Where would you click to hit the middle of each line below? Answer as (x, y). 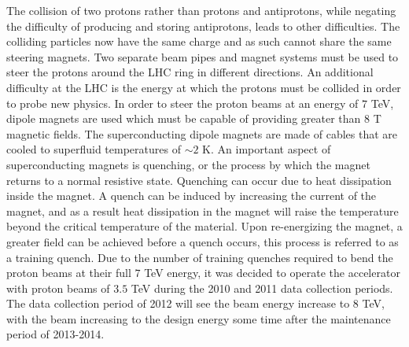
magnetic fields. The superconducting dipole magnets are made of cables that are (202, 133)
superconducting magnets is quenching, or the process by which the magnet (188, 164)
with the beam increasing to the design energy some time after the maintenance (199, 318)
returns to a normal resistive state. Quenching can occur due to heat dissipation (199, 180)
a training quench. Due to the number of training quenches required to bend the (200, 257)
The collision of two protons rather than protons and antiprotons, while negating (201, 10)
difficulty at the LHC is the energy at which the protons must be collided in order (204, 87)
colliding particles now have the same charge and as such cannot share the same (199, 41)
